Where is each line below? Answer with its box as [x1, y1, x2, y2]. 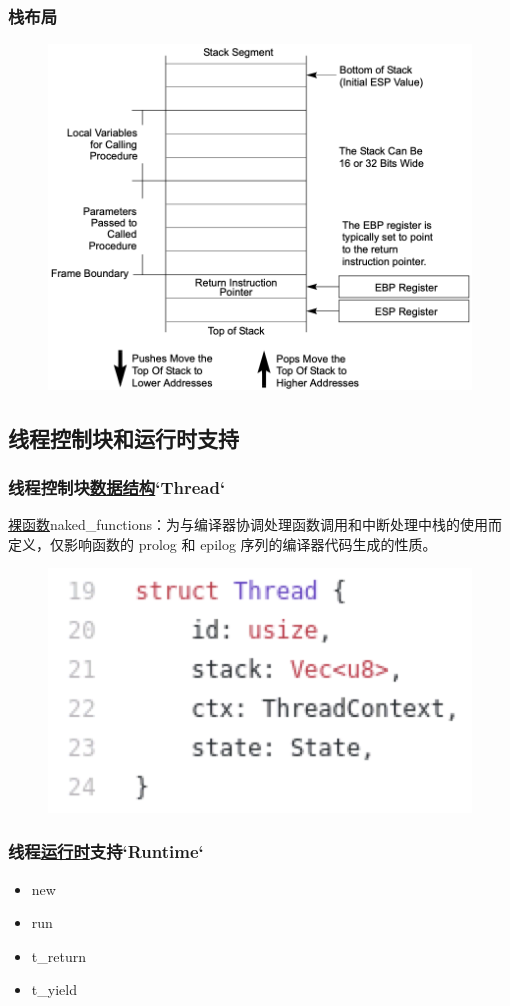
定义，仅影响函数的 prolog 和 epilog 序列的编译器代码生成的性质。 [8, 533, 437, 554]
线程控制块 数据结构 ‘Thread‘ [8, 474, 226, 499]
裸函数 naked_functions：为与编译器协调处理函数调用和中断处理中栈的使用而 [8, 514, 502, 535]
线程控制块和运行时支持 [8, 422, 239, 453]
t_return [31, 945, 86, 966]
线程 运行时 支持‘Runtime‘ [8, 839, 204, 864]
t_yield [31, 979, 77, 1000]
